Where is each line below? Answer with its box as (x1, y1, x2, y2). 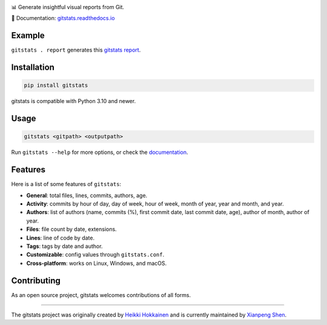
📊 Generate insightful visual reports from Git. (11, 4, 124, 10)
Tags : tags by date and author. (26, 243, 103, 250)
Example (11, 30, 45, 41)
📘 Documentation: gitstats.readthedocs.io (11, 15, 115, 22)
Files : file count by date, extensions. (26, 226, 117, 233)
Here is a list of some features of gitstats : (11, 181, 121, 188)
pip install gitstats (24, 82, 88, 89)
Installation (11, 62, 54, 73)
